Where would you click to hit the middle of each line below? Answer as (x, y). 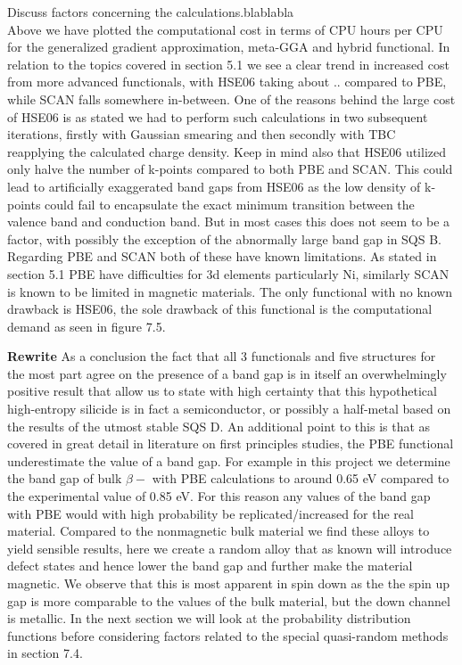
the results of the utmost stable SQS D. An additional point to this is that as (219, 426)
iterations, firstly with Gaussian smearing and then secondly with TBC (202, 134)
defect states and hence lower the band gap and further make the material (210, 566)
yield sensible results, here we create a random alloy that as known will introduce (230, 548)
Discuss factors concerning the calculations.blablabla (151, 12)
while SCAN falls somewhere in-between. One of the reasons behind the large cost (231, 99)
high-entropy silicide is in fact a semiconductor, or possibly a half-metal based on (229, 409)
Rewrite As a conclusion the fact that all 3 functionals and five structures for (222, 356)
